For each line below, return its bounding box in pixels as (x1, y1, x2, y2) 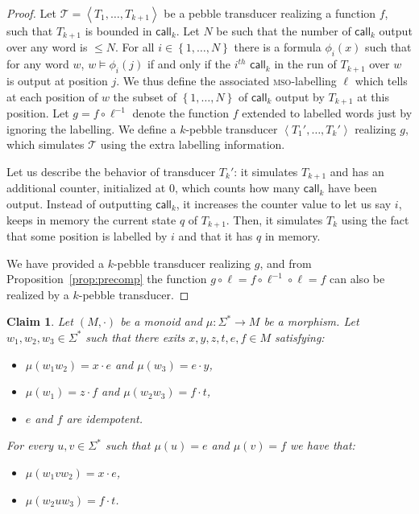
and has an (330, 162, 384, 179)
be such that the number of (216, 23, 351, 39)
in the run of (274, 56, 337, 72)
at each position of (6, 88, 98, 105)
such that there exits (85, 328, 185, 345)
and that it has (178, 227, 253, 244)
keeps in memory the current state (6, 211, 176, 228)
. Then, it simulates (226, 211, 323, 228)
